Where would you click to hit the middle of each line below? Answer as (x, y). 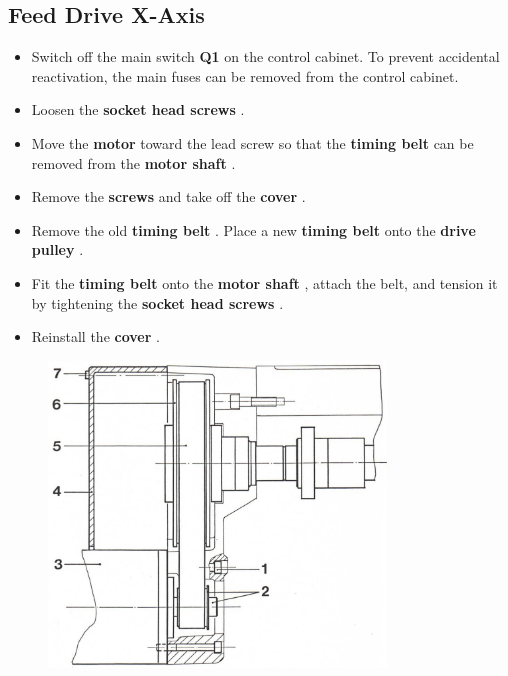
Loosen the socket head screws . (138, 109)
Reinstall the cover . (95, 336)
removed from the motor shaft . (133, 162)
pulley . (57, 249)
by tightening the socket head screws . (157, 302)
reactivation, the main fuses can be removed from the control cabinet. (245, 75)
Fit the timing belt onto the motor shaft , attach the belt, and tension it (264, 282)
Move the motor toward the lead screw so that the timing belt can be (252, 142)
